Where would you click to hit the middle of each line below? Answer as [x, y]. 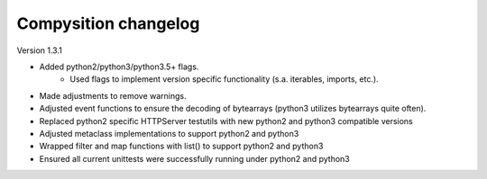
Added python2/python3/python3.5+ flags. [119, 67]
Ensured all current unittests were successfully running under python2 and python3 [195, 158]
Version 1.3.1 [39, 50]
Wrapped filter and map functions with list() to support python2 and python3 [181, 146]
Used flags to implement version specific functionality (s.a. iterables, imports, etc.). [224, 79]
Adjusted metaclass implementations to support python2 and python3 [169, 133]
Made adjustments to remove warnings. [113, 95]
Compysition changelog [108, 23]
